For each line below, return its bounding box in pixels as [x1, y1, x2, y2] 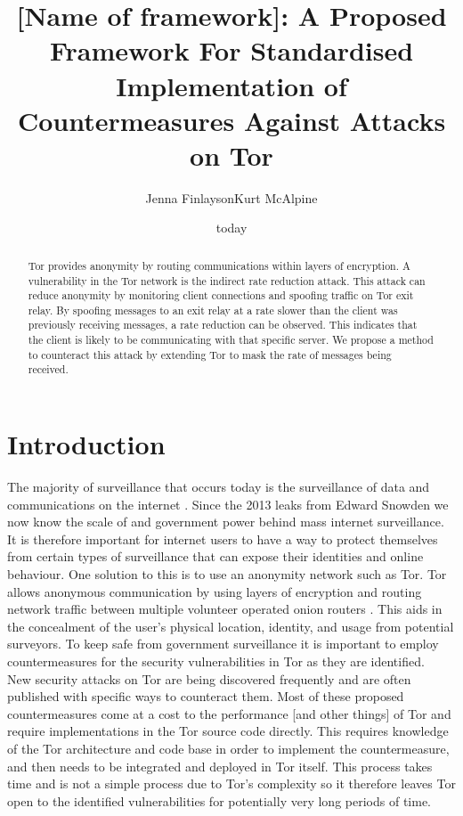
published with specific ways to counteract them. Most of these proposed [7, 687, 404, 706]
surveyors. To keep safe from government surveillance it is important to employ [7, 634, 439, 653]
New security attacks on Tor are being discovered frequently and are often [7, 669, 411, 688]
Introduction [7, 426, 166, 462]
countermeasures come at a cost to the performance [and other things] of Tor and [7, 704, 451, 722]
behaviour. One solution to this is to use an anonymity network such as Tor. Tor [7, 565, 447, 583]
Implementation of [116, 67, 347, 103]
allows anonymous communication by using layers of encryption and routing [7, 582, 422, 600]
